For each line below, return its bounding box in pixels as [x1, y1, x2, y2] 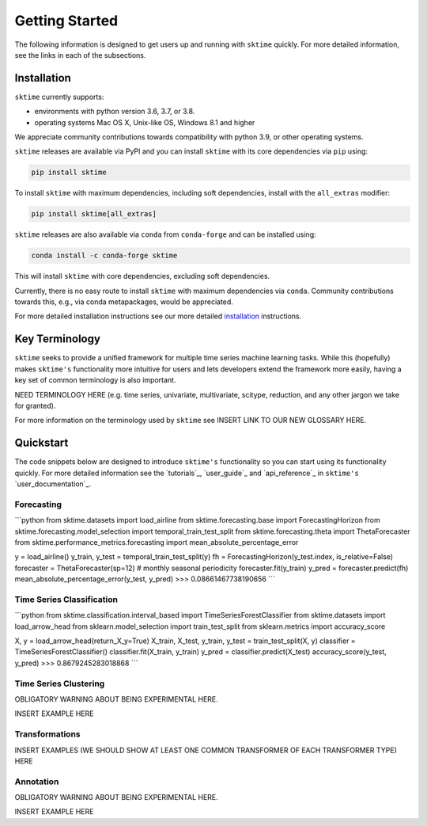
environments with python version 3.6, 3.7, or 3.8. [34, 107, 195, 116]
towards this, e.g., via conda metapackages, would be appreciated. [14, 297, 233, 306]
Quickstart [14, 436, 69, 450]
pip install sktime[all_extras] [31, 210, 157, 219]
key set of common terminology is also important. [14, 375, 176, 385]
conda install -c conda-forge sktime [31, 251, 178, 261]
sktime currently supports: [14, 92, 104, 101]
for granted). [14, 401, 56, 410]
